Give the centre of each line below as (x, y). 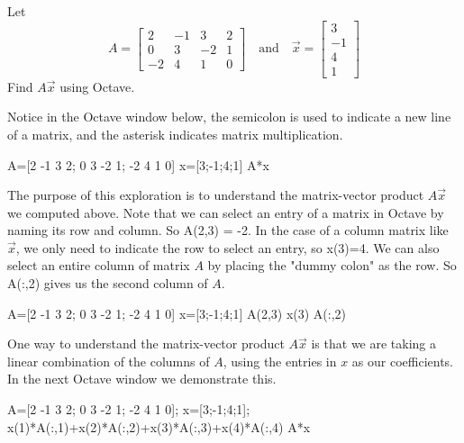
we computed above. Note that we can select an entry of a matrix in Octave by (226, 212)
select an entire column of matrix (99, 265)
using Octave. (97, 86)
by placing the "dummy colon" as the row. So (332, 265)
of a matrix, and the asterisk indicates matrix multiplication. (175, 134)
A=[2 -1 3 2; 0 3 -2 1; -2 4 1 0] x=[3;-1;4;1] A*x (138, 164)
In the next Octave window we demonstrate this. (142, 379)
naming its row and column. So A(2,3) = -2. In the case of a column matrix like (228, 230)
